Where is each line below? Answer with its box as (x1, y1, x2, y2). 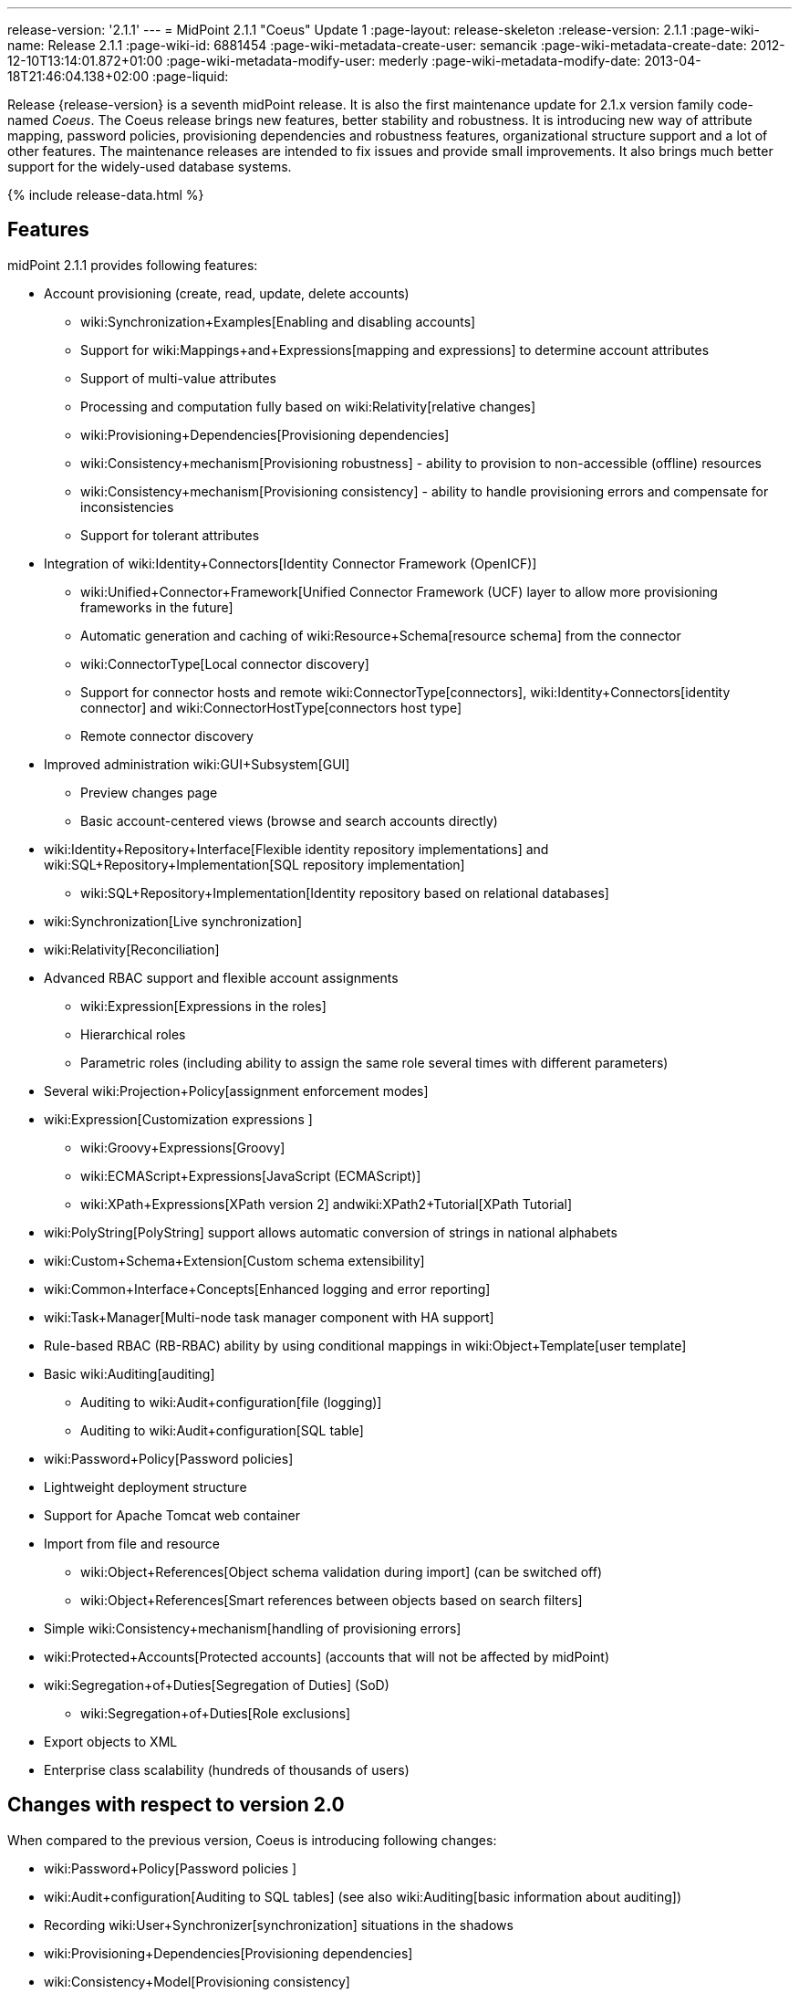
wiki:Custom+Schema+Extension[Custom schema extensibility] (44, 1252, 425, 1268)
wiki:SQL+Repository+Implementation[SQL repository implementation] (44, 856, 465, 872)
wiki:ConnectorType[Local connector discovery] (80, 655, 369, 672)
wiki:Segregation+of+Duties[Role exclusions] (80, 1705, 351, 1721)
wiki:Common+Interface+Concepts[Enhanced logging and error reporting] (44, 1280, 491, 1297)
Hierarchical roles (80, 1026, 186, 1042)
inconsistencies (80, 498, 174, 515)
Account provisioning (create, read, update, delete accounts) (44, 285, 410, 301)
